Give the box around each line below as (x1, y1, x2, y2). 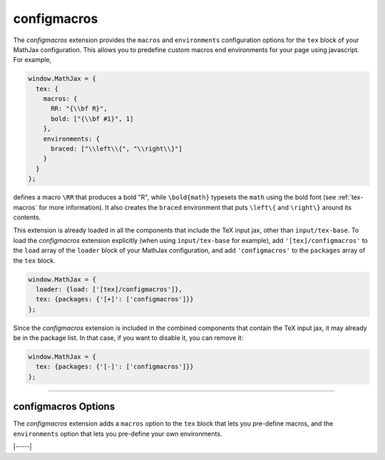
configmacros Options (13, 401, 115, 413)
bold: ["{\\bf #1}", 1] (51, 114, 134, 123)
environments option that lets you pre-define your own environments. (13, 429, 222, 438)
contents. (13, 213, 41, 221)
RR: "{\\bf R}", (51, 104, 108, 113)
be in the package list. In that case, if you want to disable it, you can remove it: (13, 334, 244, 342)
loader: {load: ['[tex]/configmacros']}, (36, 285, 183, 293)
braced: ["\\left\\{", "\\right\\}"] (51, 145, 183, 153)
